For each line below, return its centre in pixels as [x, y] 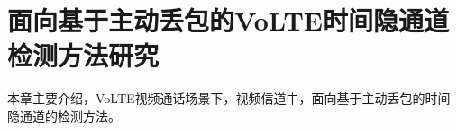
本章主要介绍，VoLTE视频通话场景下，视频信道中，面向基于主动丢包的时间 [229, 98]
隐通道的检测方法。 [64, 115]
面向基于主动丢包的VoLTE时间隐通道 [228, 20]
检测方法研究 [83, 55]
